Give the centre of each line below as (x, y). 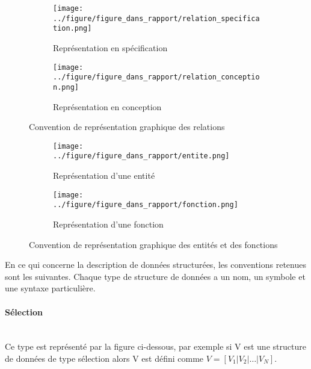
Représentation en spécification (110, 47)
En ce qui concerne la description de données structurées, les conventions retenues (155, 265)
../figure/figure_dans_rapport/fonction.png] (146, 205)
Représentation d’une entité (104, 175)
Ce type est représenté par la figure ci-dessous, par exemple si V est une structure (155, 346)
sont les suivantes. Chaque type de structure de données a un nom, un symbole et (155, 276)
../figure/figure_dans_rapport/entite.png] (141, 156)
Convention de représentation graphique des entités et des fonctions (153, 244)
